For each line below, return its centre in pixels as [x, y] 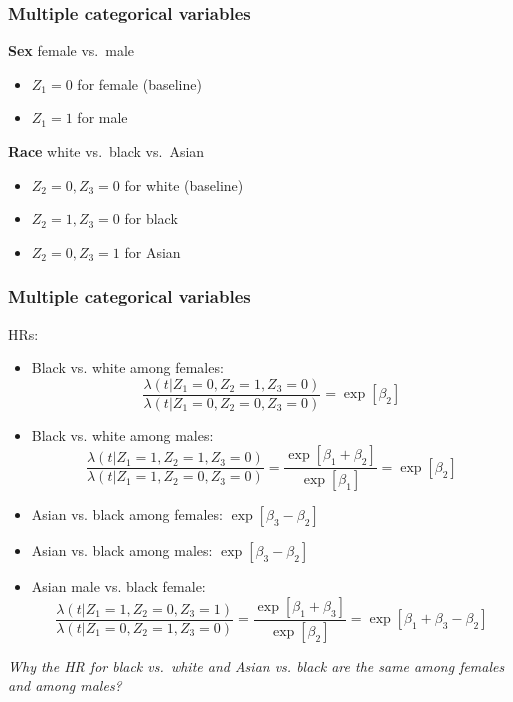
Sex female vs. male [71, 50]
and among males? [65, 685]
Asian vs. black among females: [127, 514]
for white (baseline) [184, 184]
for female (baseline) [139, 83]
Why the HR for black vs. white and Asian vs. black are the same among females [256, 665]
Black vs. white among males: [122, 434]
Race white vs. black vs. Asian [106, 151]
